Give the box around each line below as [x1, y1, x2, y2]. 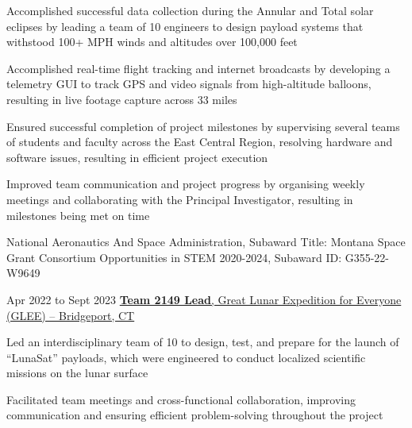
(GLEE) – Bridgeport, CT [6, 307, 135, 323]
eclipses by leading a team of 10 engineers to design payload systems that [6, 17, 364, 34]
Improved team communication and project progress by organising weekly [6, 175, 365, 192]
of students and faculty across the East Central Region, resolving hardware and [6, 133, 393, 150]
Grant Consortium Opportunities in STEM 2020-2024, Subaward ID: [6, 249, 342, 265]
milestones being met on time [6, 206, 150, 223]
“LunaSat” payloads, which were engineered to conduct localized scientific [6, 349, 366, 365]
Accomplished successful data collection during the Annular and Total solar [6, 2, 374, 18]
